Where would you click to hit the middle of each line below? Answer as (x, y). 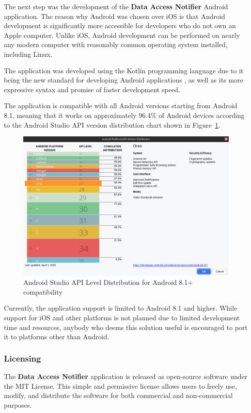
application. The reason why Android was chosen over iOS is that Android (115, 16)
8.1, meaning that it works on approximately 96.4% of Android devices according (124, 115)
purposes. (18, 405)
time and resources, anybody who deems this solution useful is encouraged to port (126, 327)
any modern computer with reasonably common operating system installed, (116, 44)
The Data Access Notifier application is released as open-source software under (126, 376)
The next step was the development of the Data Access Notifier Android (116, 6)
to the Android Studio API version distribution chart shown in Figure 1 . (112, 124)
